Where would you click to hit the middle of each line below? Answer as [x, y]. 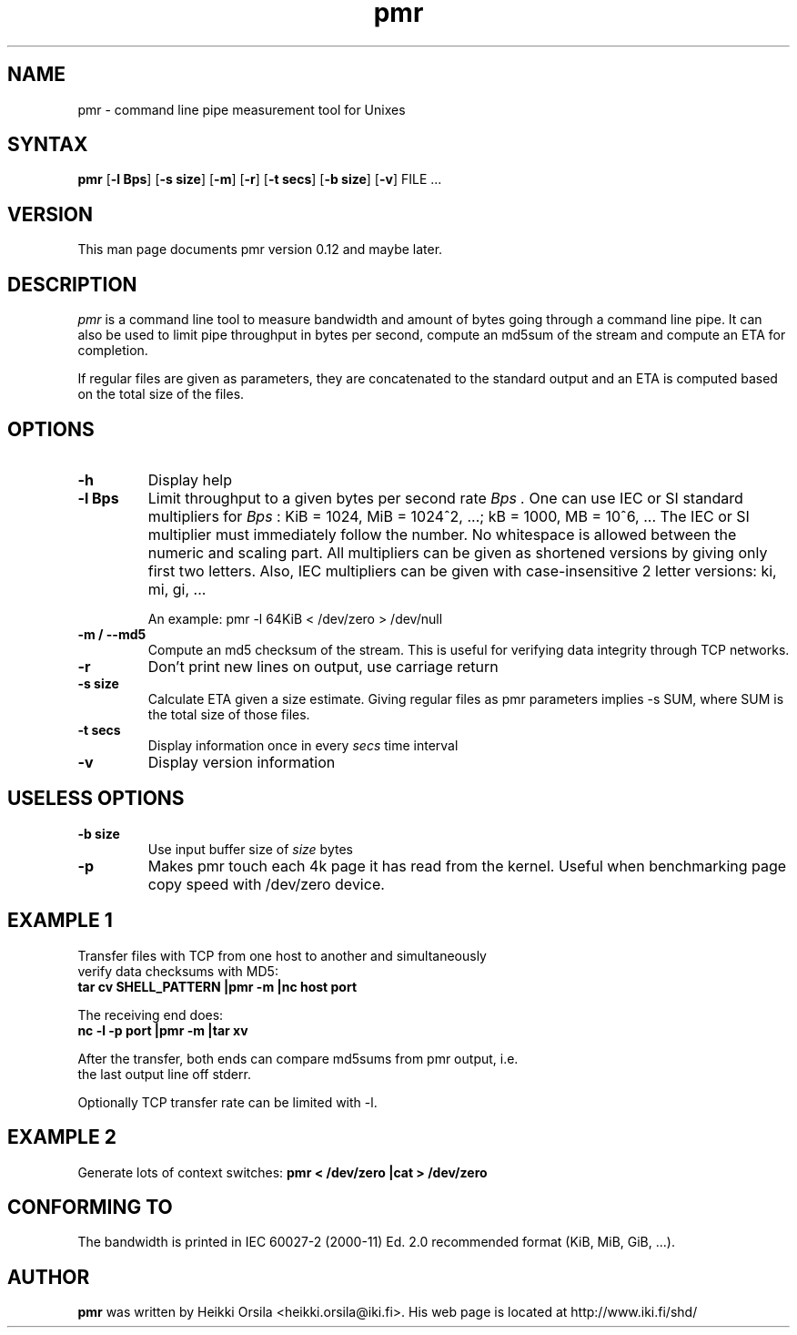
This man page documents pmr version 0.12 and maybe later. [260, 250]
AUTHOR [49, 1277]
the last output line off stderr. [164, 1074]
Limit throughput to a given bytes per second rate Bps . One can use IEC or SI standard [445, 498]
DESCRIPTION [72, 284]
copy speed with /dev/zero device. [266, 884]
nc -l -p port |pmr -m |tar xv [163, 1030]
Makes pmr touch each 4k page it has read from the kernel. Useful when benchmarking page [467, 866]
